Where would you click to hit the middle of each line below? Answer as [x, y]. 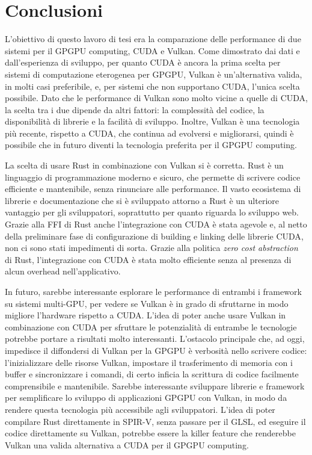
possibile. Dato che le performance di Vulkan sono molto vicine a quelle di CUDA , [156, 98]
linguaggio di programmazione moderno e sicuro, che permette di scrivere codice [153, 177]
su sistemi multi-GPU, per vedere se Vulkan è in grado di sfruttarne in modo [147, 303]
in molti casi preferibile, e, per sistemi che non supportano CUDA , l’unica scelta [152, 86]
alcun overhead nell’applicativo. [63, 271]
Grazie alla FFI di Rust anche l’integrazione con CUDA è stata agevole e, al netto [156, 224]
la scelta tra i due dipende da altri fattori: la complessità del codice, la [135, 109]
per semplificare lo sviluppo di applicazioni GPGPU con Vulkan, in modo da [146, 398]
